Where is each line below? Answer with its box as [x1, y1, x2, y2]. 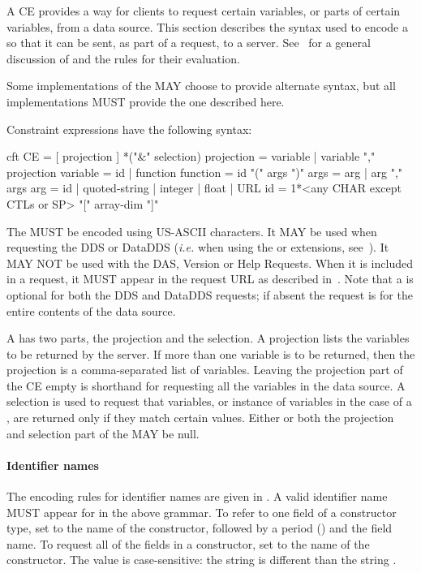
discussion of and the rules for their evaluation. [6, 50, 240, 67]
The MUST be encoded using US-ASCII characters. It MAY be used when [6, 222, 377, 239]
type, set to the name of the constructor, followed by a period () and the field [6, 519, 393, 536]
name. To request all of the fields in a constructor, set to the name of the [6, 535, 370, 552]
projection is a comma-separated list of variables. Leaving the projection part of [6, 361, 403, 378]
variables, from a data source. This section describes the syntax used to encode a [6, 18, 408, 35]
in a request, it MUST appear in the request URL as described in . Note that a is [6, 270, 414, 287]
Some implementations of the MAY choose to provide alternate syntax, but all [6, 77, 396, 94]
